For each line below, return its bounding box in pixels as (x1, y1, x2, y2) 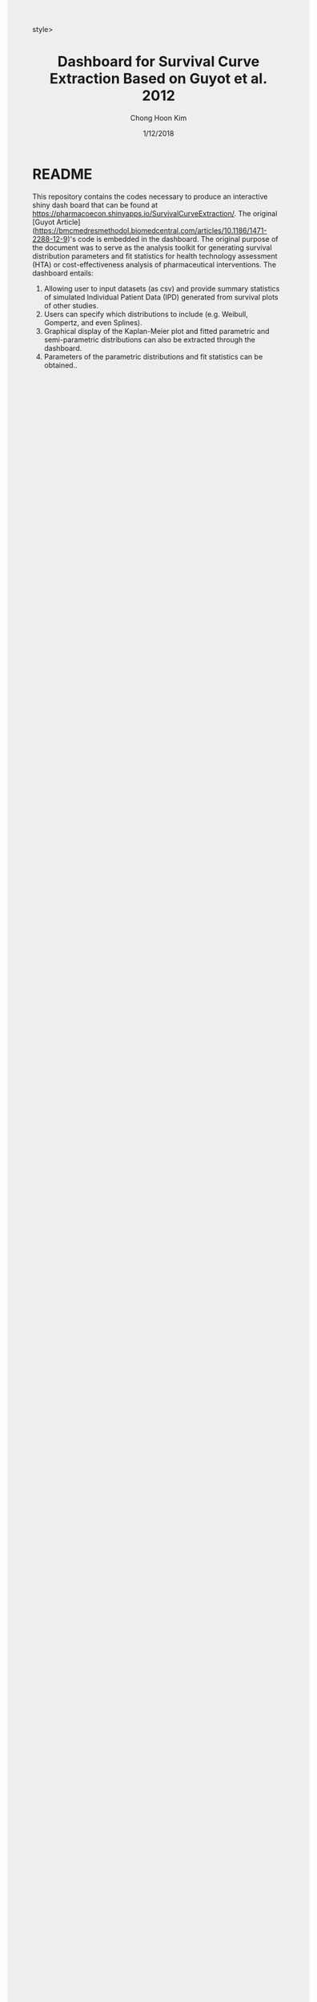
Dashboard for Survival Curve (57, 53, 260, 71)
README (32, 165, 93, 183)
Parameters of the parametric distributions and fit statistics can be (43, 352, 263, 361)
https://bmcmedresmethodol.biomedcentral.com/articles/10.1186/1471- (34, 225, 267, 235)
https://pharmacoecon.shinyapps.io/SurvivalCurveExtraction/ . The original (32, 208, 278, 218)
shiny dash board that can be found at (32, 200, 158, 210)
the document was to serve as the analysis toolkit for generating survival (32, 243, 272, 252)
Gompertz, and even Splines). (43, 317, 142, 328)
